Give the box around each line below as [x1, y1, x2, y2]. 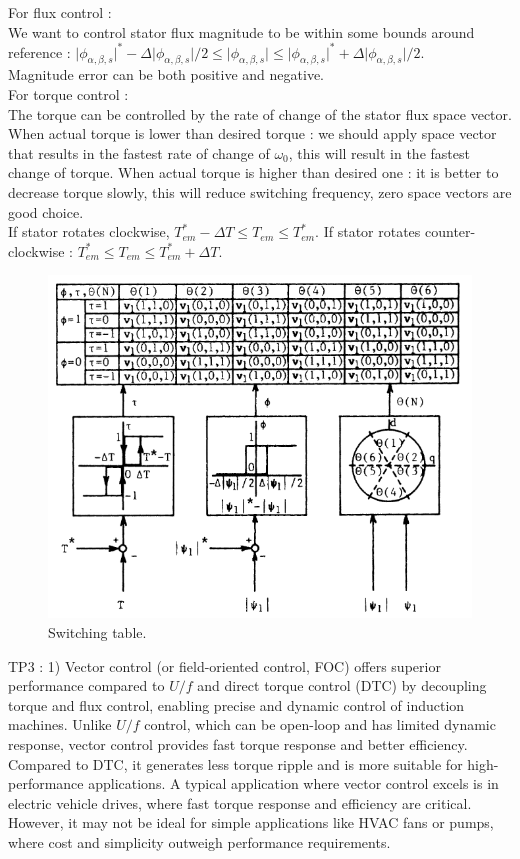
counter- [424, 221, 476, 242]
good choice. [8, 201, 84, 222]
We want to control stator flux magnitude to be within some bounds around [8, 21, 475, 42]
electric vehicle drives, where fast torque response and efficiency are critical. [8, 792, 472, 813]
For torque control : [8, 84, 129, 105]
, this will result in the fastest [288, 142, 470, 163]
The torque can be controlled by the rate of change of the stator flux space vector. [8, 103, 512, 124]
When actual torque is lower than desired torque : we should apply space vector [8, 123, 497, 144]
